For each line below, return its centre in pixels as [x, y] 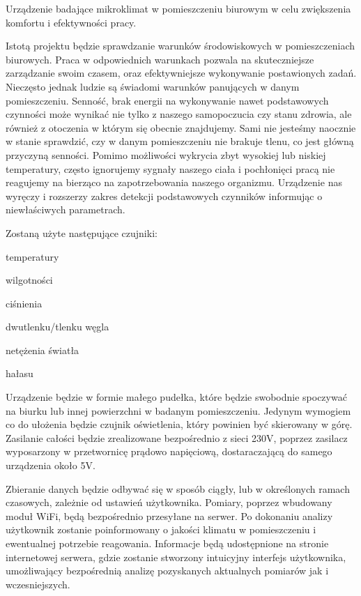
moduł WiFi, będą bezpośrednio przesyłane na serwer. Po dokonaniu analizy [169, 515]
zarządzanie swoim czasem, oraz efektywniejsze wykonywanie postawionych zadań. [181, 73]
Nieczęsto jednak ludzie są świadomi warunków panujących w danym [153, 86]
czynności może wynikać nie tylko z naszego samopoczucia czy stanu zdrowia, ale [179, 114]
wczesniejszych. [38, 584]
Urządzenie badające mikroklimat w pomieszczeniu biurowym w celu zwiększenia [178, 8]
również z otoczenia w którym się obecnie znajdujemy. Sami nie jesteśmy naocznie [181, 127]
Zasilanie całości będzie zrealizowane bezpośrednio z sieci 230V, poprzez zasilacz [177, 437]
